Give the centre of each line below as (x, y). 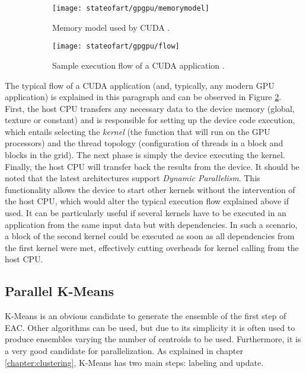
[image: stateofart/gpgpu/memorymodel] (131, 8)
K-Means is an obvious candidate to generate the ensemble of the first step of (146, 316)
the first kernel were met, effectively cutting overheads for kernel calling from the (152, 247)
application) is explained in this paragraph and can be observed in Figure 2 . (143, 97)
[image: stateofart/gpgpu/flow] (116, 46)
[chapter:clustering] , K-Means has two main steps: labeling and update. (134, 362)
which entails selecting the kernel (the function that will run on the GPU (138, 131)
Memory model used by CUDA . (111, 27)
